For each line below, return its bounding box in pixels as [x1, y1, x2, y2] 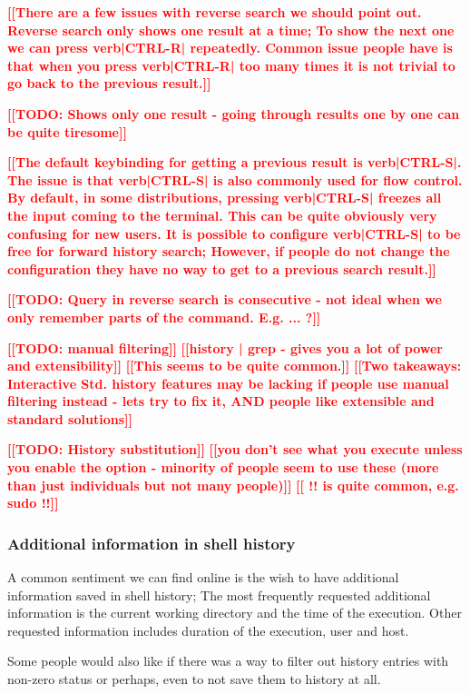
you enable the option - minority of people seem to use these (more [7, 458, 439, 477]
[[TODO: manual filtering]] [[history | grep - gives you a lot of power [7, 338, 443, 357]
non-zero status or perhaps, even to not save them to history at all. [7, 669, 381, 689]
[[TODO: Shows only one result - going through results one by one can [7, 104, 460, 123]
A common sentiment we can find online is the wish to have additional [7, 568, 399, 587]
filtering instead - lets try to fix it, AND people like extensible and [7, 392, 435, 411]
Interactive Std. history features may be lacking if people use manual [7, 373, 449, 392]
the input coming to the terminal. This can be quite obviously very [7, 205, 437, 224]
